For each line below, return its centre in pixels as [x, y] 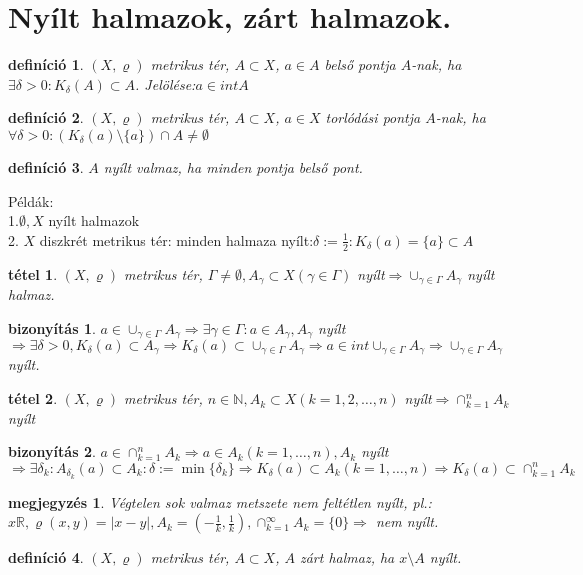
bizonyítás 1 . [52, 327]
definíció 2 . [46, 117]
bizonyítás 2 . [52, 451]
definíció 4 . [46, 557]
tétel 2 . [33, 398]
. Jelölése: [165, 83]
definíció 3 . [46, 166]
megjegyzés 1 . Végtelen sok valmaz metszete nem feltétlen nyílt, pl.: [220, 501]
